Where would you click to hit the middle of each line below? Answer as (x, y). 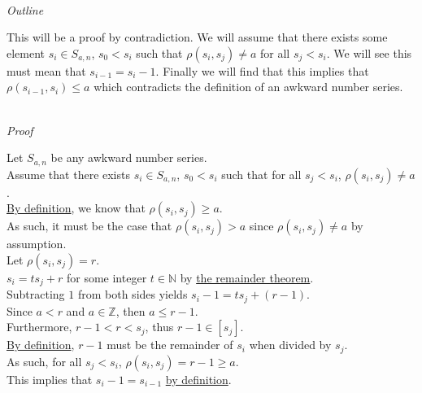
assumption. (37, 244)
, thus (159, 327)
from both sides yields (133, 294)
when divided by (290, 345)
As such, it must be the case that (89, 226)
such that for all (261, 174)
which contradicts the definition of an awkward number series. (248, 87)
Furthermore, (39, 327)
